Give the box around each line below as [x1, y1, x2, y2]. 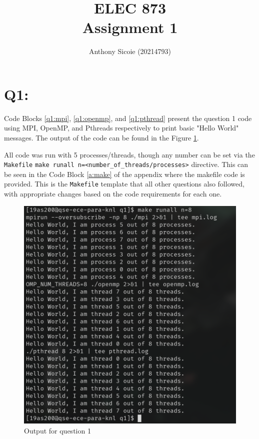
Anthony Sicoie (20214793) [88, 46, 171, 56]
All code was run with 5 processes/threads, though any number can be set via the [4, 149, 255, 159]
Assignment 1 [82, 17, 178, 37]
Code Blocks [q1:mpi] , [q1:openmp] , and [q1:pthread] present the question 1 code [4, 112, 252, 123]
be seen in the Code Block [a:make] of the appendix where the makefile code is [4, 168, 245, 179]
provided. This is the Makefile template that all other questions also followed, [4, 178, 244, 189]
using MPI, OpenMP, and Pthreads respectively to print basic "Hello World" [4, 122, 239, 133]
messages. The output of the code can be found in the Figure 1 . [4, 132, 199, 143]
